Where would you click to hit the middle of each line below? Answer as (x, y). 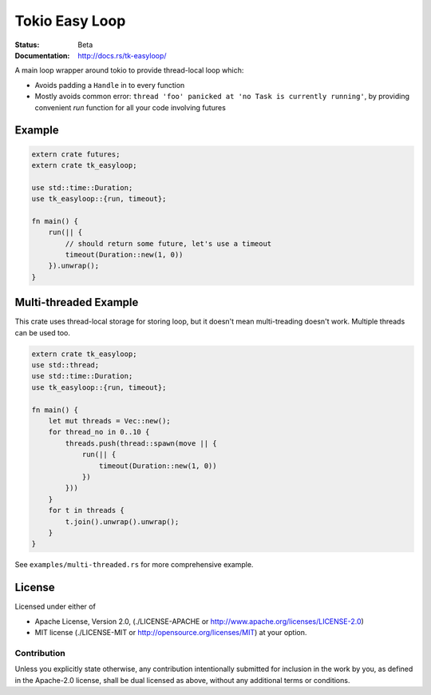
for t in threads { (87, 510)
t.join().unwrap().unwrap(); (122, 522)
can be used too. (43, 332)
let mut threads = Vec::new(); (109, 421)
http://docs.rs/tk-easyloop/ (122, 55)
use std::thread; (65, 365)
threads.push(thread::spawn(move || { (141, 443)
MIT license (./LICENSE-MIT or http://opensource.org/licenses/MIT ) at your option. (171, 632)
